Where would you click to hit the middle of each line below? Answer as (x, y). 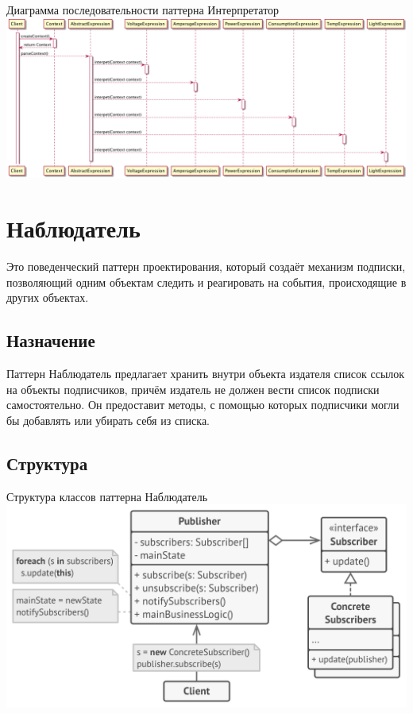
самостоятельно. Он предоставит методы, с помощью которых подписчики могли (203, 405)
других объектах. (48, 297)
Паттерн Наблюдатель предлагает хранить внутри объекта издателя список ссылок (206, 374)
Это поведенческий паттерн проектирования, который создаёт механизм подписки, (206, 266)
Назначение (51, 340)
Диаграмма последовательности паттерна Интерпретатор (143, 10)
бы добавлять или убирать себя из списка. (108, 420)
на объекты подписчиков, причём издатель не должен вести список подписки (193, 389)
